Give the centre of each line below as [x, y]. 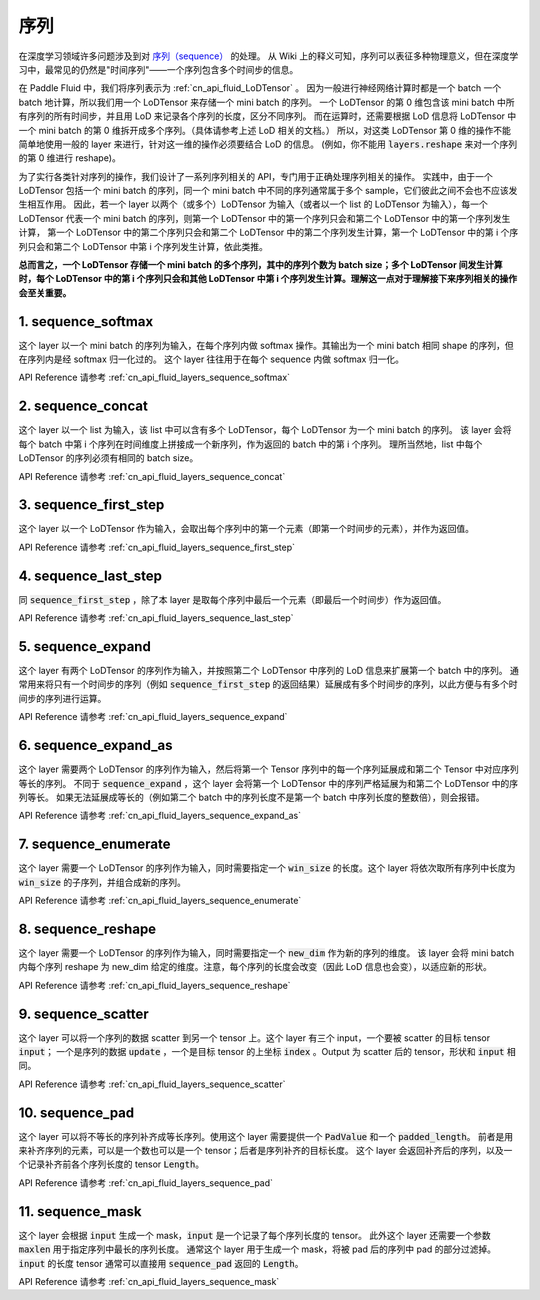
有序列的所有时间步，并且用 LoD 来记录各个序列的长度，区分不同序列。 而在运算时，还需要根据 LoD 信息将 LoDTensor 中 [267, 116]
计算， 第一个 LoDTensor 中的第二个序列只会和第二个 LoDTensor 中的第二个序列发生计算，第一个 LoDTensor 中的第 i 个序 [268, 232]
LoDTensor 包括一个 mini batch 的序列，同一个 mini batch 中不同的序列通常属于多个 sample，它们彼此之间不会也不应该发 [268, 191]
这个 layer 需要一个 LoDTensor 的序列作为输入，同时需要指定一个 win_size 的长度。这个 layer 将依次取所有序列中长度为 [267, 868]
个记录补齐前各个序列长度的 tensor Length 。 [111, 1164]
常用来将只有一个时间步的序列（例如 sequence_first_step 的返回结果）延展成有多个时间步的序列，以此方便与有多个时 [268, 684]
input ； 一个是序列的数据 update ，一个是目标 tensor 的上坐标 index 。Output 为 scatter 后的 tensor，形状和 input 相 [267, 1051]
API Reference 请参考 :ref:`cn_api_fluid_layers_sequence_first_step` [156, 547]
